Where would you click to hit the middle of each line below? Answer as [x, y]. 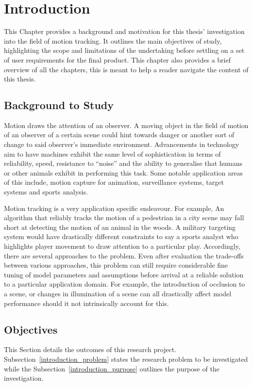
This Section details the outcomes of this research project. [90, 349]
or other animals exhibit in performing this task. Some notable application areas [124, 172]
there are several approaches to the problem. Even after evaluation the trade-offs [124, 255]
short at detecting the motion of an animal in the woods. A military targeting [120, 227]
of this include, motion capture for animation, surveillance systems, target [114, 182]
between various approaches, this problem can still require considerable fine [116, 265]
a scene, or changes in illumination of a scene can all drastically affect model [118, 293]
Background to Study [59, 105]
